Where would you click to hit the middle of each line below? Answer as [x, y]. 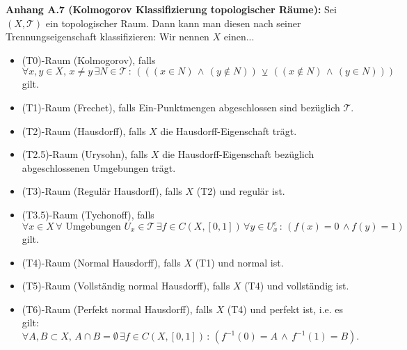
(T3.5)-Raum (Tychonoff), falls [88, 214]
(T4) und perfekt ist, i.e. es [285, 309]
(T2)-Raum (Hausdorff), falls [84, 130]
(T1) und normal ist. [239, 262]
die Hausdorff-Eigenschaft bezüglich [238, 154]
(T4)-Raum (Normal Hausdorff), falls [101, 262]
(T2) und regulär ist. [241, 191]
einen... [239, 37]
